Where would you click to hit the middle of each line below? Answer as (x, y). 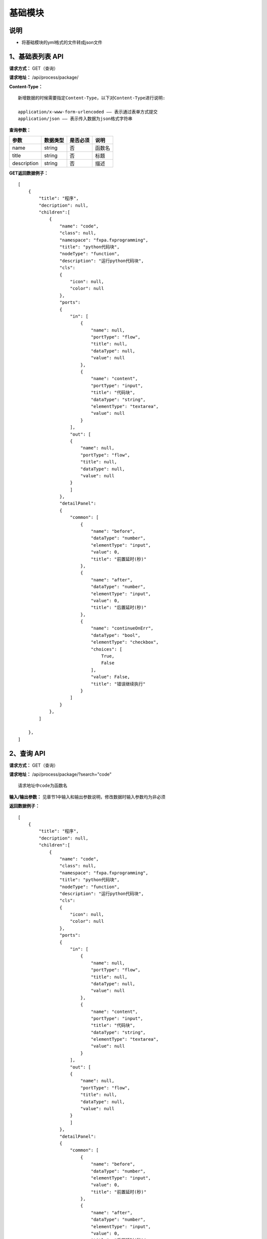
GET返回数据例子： (29, 173)
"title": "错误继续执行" (118, 684)
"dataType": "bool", (116, 635)
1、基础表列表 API (36, 56)
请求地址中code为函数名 (43, 786)
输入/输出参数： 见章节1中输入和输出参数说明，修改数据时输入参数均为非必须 (87, 797)
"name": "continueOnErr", (122, 628)
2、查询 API (27, 753)
